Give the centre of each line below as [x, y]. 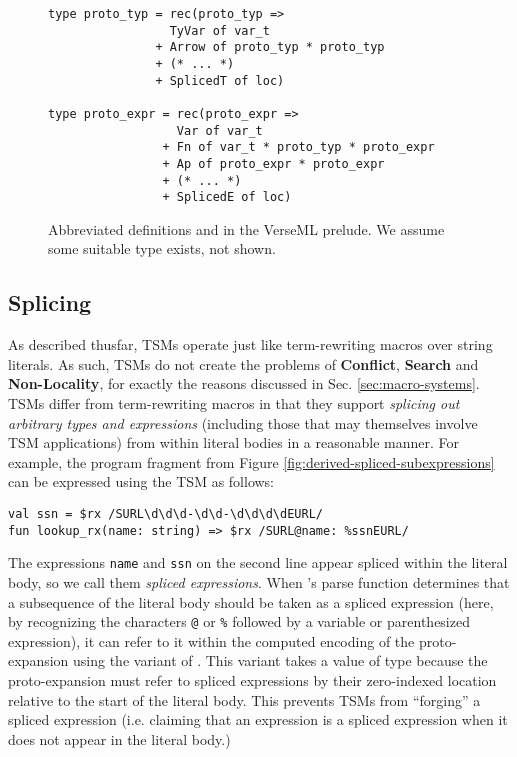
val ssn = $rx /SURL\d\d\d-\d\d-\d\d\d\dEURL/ [165, 514]
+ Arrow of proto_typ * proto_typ [270, 47]
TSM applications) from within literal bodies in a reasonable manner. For [234, 442]
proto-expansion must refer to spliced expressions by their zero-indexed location [252, 680]
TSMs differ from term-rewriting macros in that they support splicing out [234, 403]
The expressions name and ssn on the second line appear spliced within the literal [258, 562]
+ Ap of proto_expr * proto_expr [273, 163]
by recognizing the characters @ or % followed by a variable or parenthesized [239, 621]
